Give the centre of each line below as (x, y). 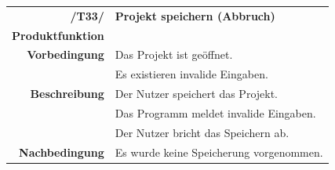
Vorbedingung (66, 54)
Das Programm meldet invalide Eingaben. (215, 112)
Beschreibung (67, 94)
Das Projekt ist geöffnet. (174, 54)
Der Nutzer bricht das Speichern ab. (202, 132)
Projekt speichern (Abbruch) (195, 15)
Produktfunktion (58, 35)
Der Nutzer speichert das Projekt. (197, 94)
